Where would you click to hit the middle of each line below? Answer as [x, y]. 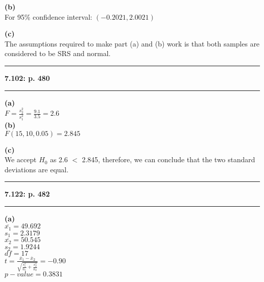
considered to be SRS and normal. [58, 53]
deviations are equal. [37, 169]
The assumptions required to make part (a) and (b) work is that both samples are [132, 43]
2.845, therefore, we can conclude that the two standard [168, 159]
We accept [21, 159]
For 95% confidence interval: [48, 16]
